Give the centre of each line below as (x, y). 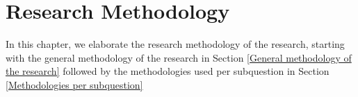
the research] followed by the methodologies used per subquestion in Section (168, 71)
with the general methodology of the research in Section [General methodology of (179, 57)
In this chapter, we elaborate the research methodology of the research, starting (175, 44)
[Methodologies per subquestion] (74, 84)
